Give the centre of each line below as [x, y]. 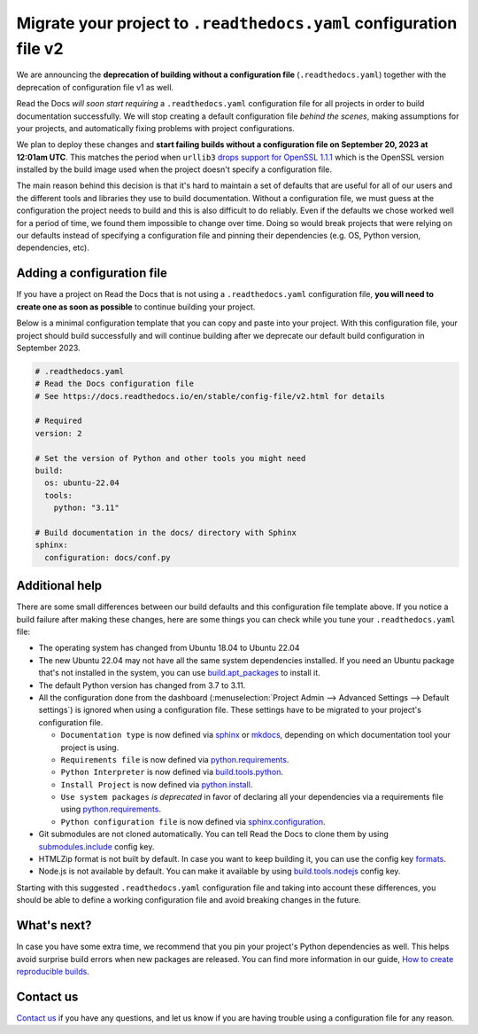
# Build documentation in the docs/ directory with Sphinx [166, 533]
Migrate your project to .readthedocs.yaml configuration [237, 23]
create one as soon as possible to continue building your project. [136, 307]
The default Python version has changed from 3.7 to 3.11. [142, 685]
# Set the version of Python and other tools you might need [170, 458]
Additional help [59, 586]
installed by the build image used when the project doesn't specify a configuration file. [174, 169]
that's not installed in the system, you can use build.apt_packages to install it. [179, 673]
